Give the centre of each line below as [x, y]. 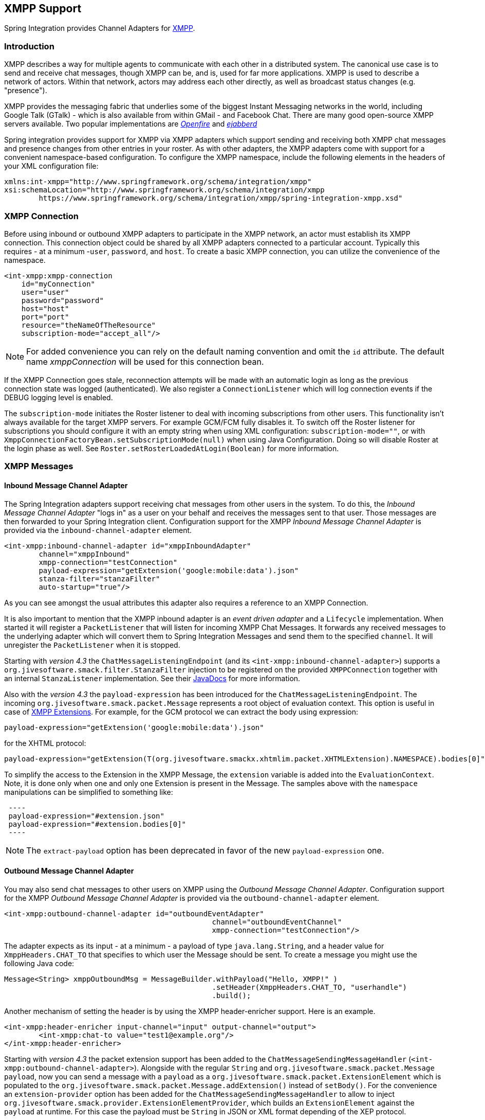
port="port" [45, 317]
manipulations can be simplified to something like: [89, 792]
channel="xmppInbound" [84, 554]
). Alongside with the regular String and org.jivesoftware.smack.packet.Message [284, 1068]
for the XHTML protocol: [45, 743]
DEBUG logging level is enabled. [59, 397]
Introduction [29, 46]
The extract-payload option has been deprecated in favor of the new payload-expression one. [205, 850]
